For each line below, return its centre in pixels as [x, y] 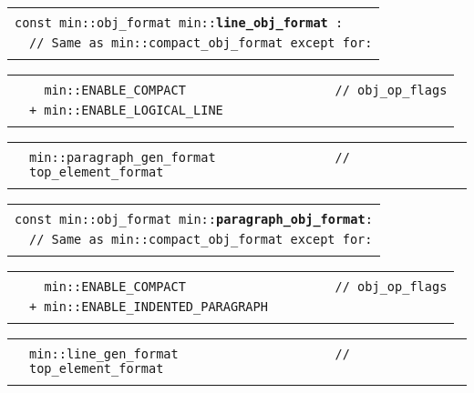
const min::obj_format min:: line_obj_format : [179, 23]
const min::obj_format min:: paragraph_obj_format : [194, 219]
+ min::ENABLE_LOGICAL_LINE [126, 110]
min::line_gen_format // [190, 354]
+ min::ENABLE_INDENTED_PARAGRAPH [149, 307]
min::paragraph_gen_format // [190, 157]
